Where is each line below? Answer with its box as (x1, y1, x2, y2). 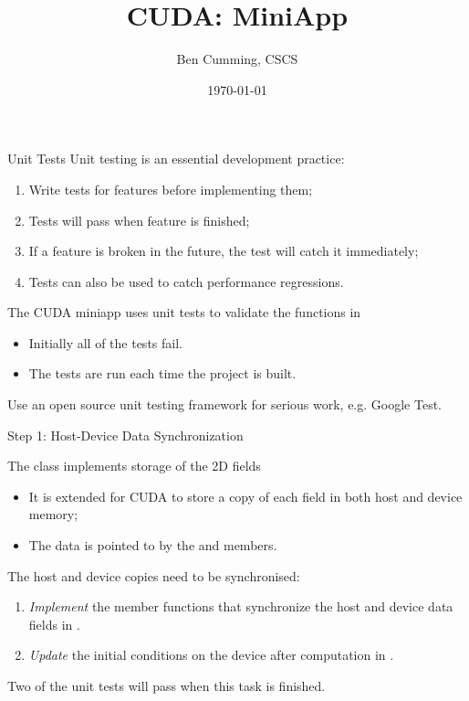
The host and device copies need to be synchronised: (7, 566, 300, 585)
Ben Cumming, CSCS (176, 49, 298, 69)
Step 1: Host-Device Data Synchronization (7, 425, 244, 444)
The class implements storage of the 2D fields (7, 456, 261, 475)
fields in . (28, 614, 80, 633)
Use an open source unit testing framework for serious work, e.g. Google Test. (7, 395, 442, 414)
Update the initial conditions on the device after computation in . (28, 645, 394, 664)
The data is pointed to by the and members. (28, 536, 277, 555)
